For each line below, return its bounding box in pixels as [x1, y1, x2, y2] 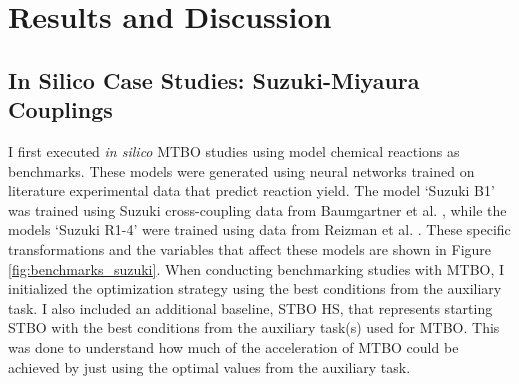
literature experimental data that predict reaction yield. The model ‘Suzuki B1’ [8, 180, 495, 201]
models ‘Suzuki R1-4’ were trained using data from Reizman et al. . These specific [8, 219, 511, 240]
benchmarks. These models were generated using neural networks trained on [8, 160, 475, 181]
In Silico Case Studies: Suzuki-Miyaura [8, 64, 420, 95]
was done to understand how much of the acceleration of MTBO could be [8, 336, 459, 357]
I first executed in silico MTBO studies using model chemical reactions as [8, 140, 460, 161]
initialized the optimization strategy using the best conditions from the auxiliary [8, 278, 502, 299]
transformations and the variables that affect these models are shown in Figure [8, 238, 492, 259]
